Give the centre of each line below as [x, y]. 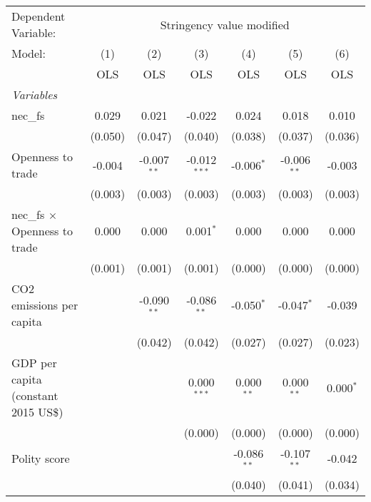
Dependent [39, 16]
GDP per [34, 363]
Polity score [41, 459]
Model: [29, 53]
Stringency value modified [225, 24]
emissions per [45, 305]
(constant [35, 395]
